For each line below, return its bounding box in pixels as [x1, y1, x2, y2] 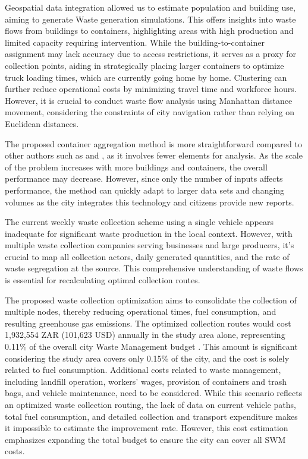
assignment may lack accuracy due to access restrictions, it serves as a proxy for [5, 48, 297, 60]
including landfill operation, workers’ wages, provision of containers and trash [5, 375, 287, 387]
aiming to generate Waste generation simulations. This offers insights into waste [5, 12, 296, 25]
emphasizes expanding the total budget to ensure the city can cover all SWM [5, 433, 286, 445]
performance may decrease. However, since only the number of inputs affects [5, 172, 283, 185]
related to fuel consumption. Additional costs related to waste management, [5, 363, 281, 376]
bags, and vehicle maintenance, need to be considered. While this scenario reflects [5, 387, 303, 399]
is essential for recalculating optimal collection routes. [5, 274, 200, 286]
